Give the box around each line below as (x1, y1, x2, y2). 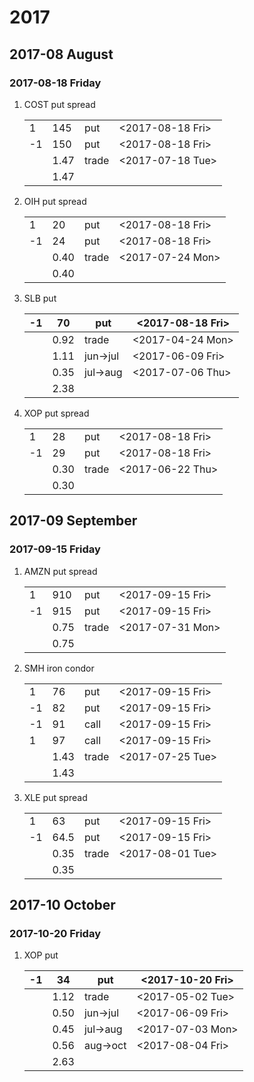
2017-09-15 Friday (9, 542, 101, 556)
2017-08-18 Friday (9, 76, 102, 90)
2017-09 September (9, 512, 138, 530)
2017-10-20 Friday (9, 926, 101, 940)
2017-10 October (9, 896, 116, 913)
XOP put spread (23, 407, 90, 419)
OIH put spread (23, 195, 87, 207)
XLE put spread (23, 791, 88, 803)
